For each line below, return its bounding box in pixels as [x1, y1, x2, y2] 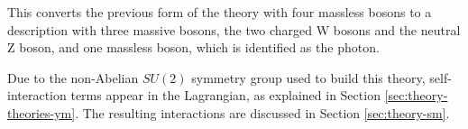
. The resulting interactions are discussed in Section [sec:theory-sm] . [75, 103, 450, 122]
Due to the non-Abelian [7, 68, 139, 87]
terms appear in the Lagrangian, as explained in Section [70, 86, 381, 105]
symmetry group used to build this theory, [191, 68, 426, 87]
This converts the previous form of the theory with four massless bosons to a [7, 3, 432, 21]
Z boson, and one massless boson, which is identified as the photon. [7, 38, 380, 57]
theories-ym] [7, 103, 76, 122]
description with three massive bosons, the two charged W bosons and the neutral [7, 20, 461, 39]
